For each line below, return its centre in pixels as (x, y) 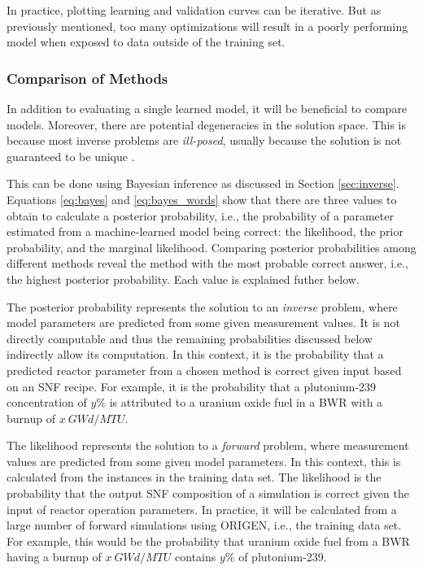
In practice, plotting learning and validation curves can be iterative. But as (194, 10)
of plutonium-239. (283, 557)
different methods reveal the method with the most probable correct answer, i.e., (207, 263)
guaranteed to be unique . (71, 156)
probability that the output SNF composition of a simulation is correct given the (208, 493)
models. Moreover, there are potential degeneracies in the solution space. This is (207, 124)
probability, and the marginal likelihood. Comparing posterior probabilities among (211, 247)
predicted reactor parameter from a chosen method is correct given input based (204, 370)
